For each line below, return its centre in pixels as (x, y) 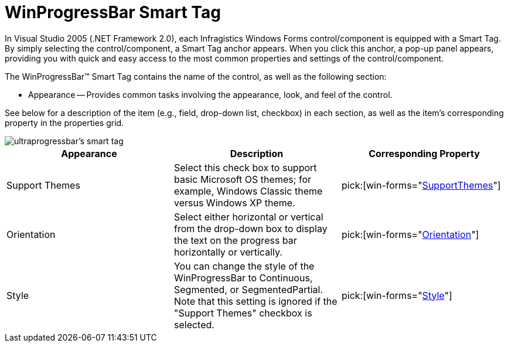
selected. (194, 324)
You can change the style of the (244, 266)
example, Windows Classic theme (248, 191)
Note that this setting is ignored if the (255, 301)
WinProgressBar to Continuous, (243, 278)
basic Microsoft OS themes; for (243, 179)
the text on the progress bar (235, 240)
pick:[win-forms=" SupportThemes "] (421, 185)
